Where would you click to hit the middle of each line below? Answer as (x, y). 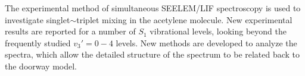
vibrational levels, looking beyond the (218, 31)
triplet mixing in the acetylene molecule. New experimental (184, 19)
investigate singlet (38, 19)
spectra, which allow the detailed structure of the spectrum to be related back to (152, 54)
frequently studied (38, 42)
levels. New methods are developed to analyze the (206, 42)
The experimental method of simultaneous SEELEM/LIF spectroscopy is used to (153, 8)
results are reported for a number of (70, 31)
